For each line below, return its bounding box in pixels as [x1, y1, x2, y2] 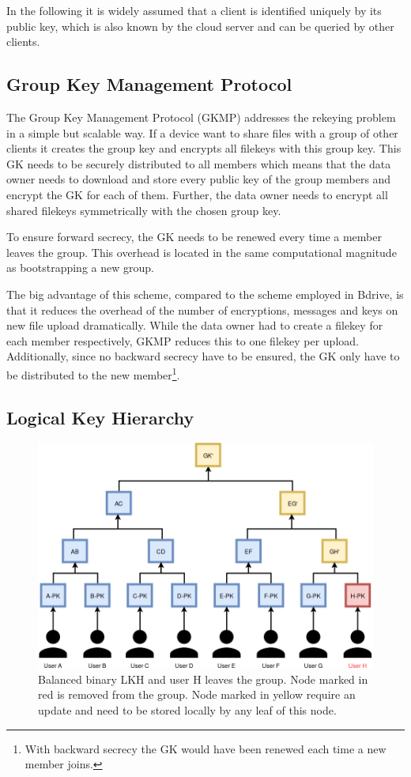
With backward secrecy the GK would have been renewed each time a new [25, 740, 386, 756]
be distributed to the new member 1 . [6, 364, 180, 383]
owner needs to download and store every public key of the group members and [6, 171, 391, 187]
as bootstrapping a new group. [6, 259, 154, 276]
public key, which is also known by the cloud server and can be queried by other [6, 17, 394, 34]
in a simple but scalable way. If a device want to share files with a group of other [6, 124, 398, 141]
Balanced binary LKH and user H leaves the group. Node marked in [38, 670, 368, 687]
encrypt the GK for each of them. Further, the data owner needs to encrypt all [6, 186, 388, 202]
